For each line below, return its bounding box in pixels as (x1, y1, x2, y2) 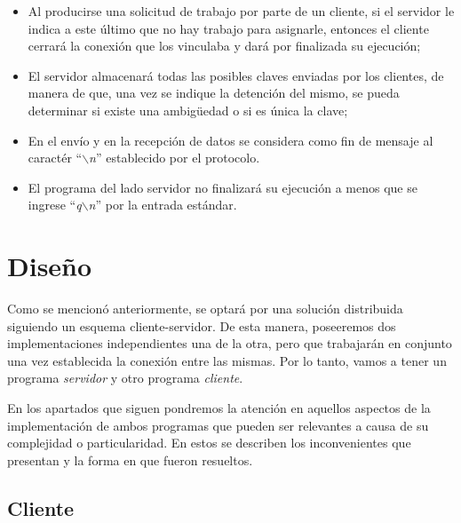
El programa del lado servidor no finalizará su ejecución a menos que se (28, 178, 417, 196)
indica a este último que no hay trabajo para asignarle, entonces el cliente (28, 19, 429, 37)
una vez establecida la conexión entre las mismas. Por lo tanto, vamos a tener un (7, 351, 447, 369)
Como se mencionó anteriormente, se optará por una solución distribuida (7, 299, 403, 318)
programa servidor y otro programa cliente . (7, 368, 243, 387)
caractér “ (28, 148, 83, 167)
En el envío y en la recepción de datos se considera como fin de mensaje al (28, 131, 433, 149)
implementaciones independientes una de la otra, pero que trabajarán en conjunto (7, 334, 452, 353)
